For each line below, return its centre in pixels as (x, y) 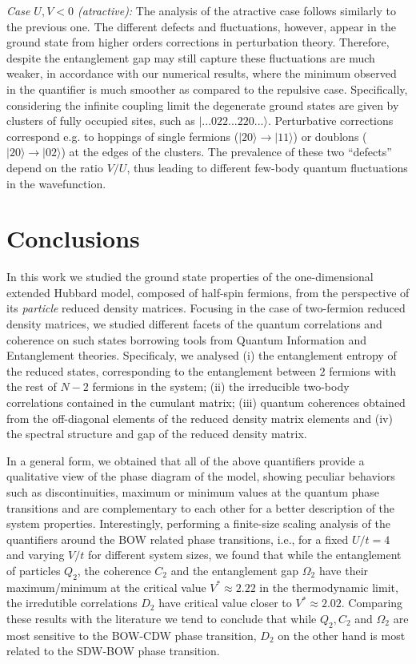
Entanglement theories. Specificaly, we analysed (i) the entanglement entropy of (202, 355)
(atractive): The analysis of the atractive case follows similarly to (236, 10)
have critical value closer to (225, 603)
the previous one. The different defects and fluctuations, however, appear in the (201, 26)
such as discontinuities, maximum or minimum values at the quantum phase (193, 491)
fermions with (362, 370)
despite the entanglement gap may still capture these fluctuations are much (191, 57)
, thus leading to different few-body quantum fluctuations (267, 167)
